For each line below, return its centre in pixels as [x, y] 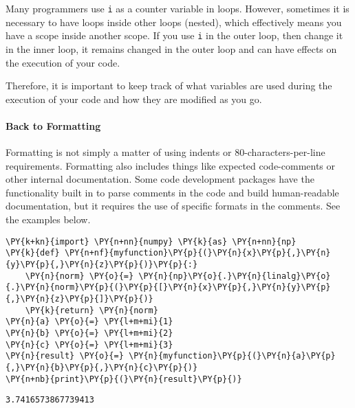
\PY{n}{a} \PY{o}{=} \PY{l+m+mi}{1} [89, 322]
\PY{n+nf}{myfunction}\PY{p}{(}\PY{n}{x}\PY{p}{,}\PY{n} [197, 253]
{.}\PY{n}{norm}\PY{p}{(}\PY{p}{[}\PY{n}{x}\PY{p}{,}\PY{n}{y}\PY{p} [168, 287]
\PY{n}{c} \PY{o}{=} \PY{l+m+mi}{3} [89, 344]
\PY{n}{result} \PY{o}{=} [65, 356]
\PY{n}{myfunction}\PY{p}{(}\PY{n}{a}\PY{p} [232, 356]
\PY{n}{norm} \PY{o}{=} [79, 276]
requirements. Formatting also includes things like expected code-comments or [171, 165]
